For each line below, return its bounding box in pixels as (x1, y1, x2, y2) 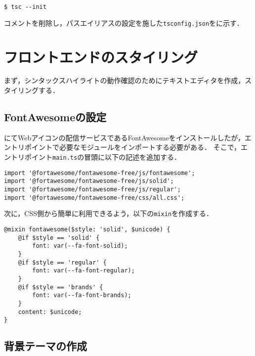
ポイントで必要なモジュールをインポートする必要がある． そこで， (24, 142, 241, 152)
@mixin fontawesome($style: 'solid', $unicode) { (4, 225, 170, 233)
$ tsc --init (4, 3, 46, 10)
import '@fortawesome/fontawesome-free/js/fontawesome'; (4, 169, 195, 177)
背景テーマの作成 (4, 338, 87, 354)
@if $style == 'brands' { (18, 283, 103, 291)
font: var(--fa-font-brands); (32, 292, 131, 299)
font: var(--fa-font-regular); (32, 267, 135, 274)
